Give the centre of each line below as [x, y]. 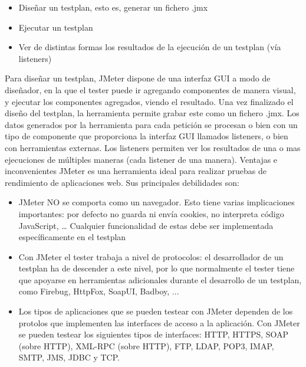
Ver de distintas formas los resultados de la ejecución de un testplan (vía [150, 47]
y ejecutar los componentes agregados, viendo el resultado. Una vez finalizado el [149, 101]
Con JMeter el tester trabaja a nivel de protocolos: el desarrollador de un [151, 256]
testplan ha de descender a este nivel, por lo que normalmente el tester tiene [157, 268]
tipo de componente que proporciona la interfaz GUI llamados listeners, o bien [147, 136]
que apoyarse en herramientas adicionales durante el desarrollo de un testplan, [160, 279]
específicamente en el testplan [72, 237]
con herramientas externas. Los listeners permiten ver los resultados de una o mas [153, 147]
